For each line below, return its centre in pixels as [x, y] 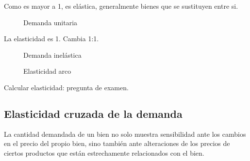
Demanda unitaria [50, 22]
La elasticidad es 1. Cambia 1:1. [51, 39]
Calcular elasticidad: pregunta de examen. [66, 87]
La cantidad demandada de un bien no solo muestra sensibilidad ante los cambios [125, 134]
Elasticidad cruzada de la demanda [93, 113]
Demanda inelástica [52, 55]
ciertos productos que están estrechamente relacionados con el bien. [104, 153]
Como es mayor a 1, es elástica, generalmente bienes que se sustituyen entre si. [121, 6]
